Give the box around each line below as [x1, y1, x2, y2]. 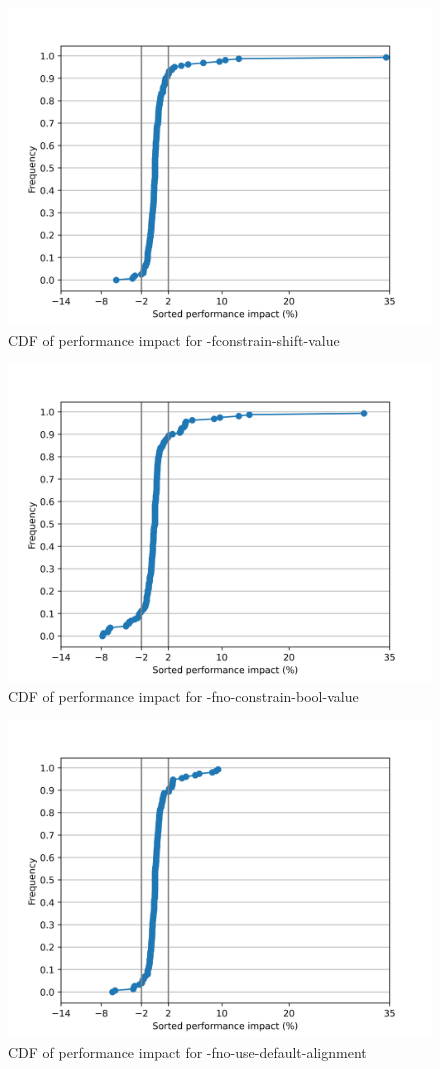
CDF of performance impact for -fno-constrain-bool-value [8, 685, 359, 706]
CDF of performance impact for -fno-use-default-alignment [8, 1041, 367, 1062]
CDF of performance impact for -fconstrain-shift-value [8, 329, 340, 350]
